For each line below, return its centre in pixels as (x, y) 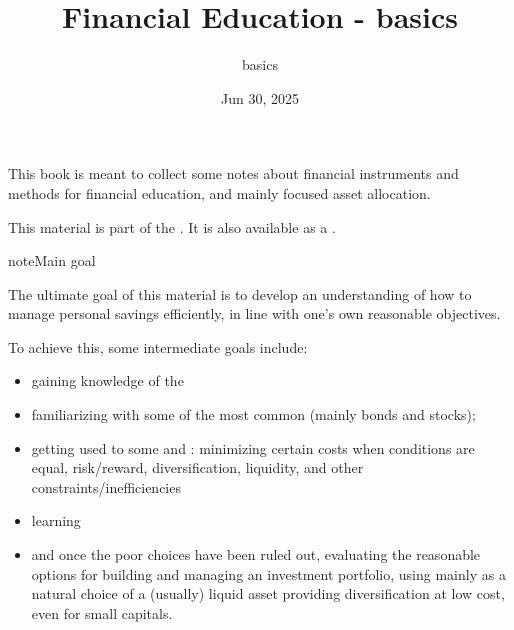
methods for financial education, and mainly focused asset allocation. (219, 192)
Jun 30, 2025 (260, 97)
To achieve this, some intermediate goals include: (158, 346)
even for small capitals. (102, 612)
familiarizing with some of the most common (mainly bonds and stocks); (253, 414)
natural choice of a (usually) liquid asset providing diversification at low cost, (268, 593)
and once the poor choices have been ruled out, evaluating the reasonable (256, 554)
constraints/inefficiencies (106, 486)
